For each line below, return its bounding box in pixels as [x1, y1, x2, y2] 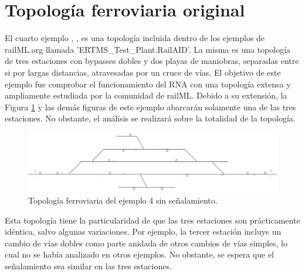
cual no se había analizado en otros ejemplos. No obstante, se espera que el [5, 248, 274, 261]
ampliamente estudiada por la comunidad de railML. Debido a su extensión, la [5, 89, 287, 102]
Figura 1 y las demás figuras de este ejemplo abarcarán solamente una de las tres [5, 100, 296, 113]
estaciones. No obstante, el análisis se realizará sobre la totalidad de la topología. [5, 112, 296, 124]
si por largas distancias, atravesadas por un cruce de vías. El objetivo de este [5, 66, 281, 78]
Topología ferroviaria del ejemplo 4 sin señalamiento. [28, 194, 218, 206]
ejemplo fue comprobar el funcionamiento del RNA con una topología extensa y [5, 77, 291, 90]
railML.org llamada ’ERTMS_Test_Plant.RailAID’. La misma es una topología [5, 43, 291, 55]
